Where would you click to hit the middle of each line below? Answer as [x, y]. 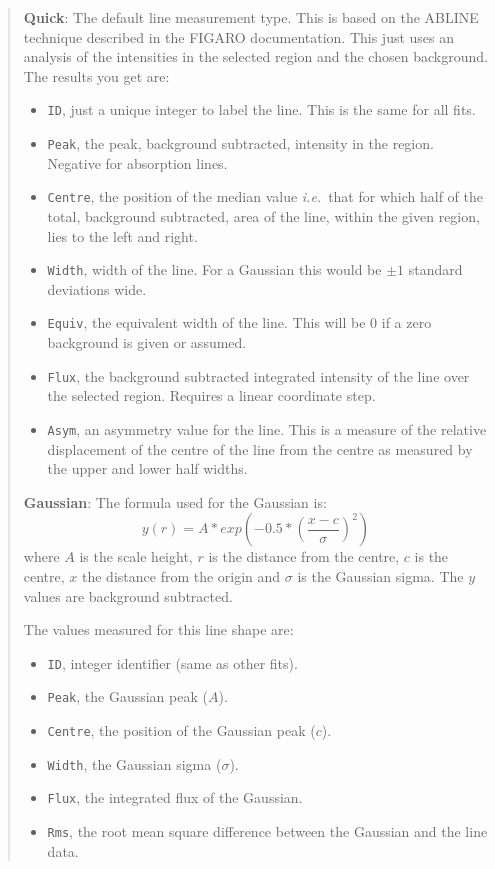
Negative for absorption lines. [137, 162]
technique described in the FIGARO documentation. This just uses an [239, 36]
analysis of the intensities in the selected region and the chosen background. [255, 56]
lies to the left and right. [122, 235]
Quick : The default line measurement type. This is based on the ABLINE [251, 17]
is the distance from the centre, [304, 556]
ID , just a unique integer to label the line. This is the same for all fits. [261, 109]
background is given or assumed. [147, 342]
